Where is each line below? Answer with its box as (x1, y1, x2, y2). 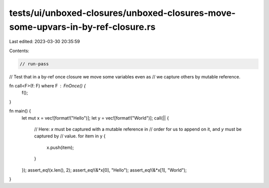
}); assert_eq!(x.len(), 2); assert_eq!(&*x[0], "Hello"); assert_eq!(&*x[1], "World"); (21, 167, 187, 173)
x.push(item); (46, 144, 74, 150)
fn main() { (9, 108, 31, 114)
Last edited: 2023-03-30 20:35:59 (9, 39, 80, 45)
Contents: (9, 48, 29, 54)
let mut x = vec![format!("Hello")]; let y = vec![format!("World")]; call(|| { (21, 115, 169, 121)
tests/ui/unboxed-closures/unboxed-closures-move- (9, 7, 236, 18)
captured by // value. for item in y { (34, 133, 106, 139)
